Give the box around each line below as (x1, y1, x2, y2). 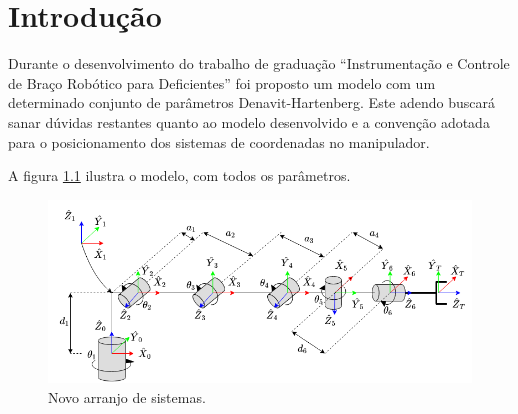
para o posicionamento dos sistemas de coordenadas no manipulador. (8, 131, 430, 152)
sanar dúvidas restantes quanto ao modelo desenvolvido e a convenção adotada (8, 111, 490, 132)
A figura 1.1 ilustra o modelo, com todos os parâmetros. (8, 165, 351, 186)
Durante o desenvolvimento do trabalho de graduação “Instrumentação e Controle (8, 53, 510, 74)
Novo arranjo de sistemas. (48, 387, 206, 408)
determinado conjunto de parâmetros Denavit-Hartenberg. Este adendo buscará (8, 92, 495, 113)
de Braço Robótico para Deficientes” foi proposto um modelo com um (8, 72, 436, 93)
